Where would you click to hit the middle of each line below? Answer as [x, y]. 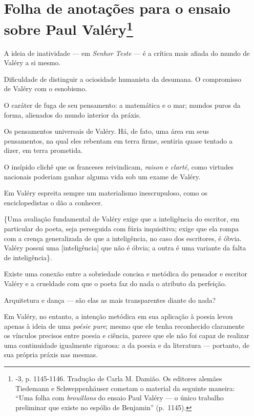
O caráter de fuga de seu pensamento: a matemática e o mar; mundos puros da [122, 105]
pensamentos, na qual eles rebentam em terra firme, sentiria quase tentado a [118, 140]
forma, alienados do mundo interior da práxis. [73, 114]
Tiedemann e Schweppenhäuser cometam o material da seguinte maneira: [125, 388]
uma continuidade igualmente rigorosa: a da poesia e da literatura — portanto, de [127, 345]
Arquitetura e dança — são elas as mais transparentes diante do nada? [110, 300]
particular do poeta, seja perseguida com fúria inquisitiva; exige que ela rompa [121, 228]
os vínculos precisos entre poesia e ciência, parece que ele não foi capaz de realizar [127, 335]
